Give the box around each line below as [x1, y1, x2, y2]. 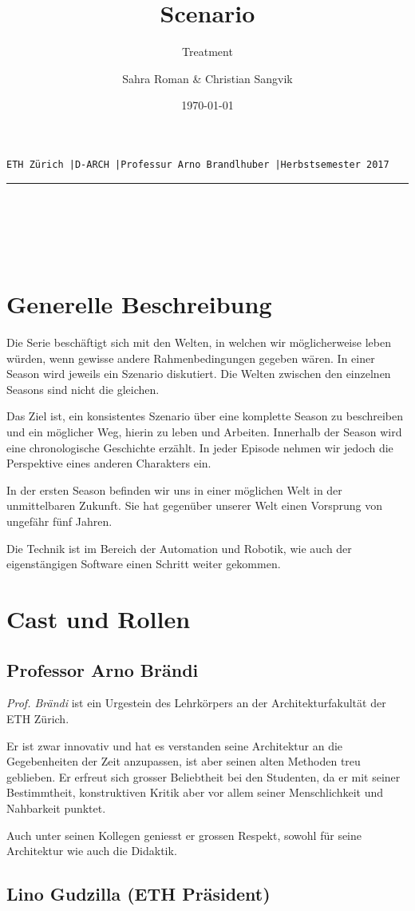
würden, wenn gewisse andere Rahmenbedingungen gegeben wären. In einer [6, 349, 375, 366]
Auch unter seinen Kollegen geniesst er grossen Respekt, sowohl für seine [6, 826, 362, 843]
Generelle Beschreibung [6, 288, 272, 320]
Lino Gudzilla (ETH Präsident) [6, 881, 271, 906]
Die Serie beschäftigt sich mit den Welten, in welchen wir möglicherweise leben [6, 334, 391, 351]
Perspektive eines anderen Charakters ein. [6, 455, 211, 471]
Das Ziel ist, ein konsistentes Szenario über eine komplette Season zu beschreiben [6, 408, 404, 424]
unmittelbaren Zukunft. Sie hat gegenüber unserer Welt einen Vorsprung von [6, 497, 383, 514]
